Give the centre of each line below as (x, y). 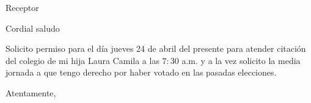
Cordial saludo (33, 28)
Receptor (22, 7)
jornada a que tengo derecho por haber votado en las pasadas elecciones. (141, 72)
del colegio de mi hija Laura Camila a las (82, 60)
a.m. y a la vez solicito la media (241, 60)
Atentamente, (31, 92)
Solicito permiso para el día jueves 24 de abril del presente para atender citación (156, 48)
